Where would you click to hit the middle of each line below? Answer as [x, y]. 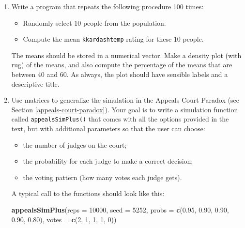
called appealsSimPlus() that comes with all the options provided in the [120, 119]
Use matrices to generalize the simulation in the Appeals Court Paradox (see [125, 100]
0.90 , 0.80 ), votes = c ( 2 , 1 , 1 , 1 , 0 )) [64, 219]
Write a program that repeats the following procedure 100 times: [107, 6]
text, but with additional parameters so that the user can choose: [108, 129]
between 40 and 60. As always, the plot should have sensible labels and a [120, 74]
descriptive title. [35, 84]
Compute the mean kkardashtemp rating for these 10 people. [113, 39]
